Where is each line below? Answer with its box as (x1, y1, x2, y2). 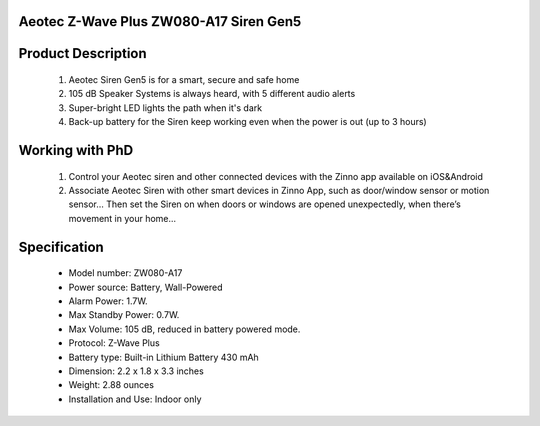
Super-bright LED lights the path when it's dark (68, 101, 263, 114)
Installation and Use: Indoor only (68, 393, 202, 405)
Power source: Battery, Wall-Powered (68, 281, 224, 293)
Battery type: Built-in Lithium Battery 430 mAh (68, 351, 259, 363)
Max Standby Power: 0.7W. (68, 309, 180, 321)
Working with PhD (18, 142, 134, 159)
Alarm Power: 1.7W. (68, 295, 149, 307)
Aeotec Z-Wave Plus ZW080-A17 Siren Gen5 (18, 13, 302, 30)
